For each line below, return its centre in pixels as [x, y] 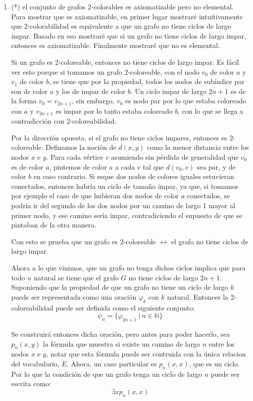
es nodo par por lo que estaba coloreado [185, 101]
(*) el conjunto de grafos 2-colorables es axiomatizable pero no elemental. [122, 6]
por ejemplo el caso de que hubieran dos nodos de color [95, 196]
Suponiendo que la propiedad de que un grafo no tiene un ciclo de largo [120, 287]
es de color [27, 166]
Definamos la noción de [81, 147]
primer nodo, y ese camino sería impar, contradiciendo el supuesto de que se [127, 215]
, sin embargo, [93, 101]
